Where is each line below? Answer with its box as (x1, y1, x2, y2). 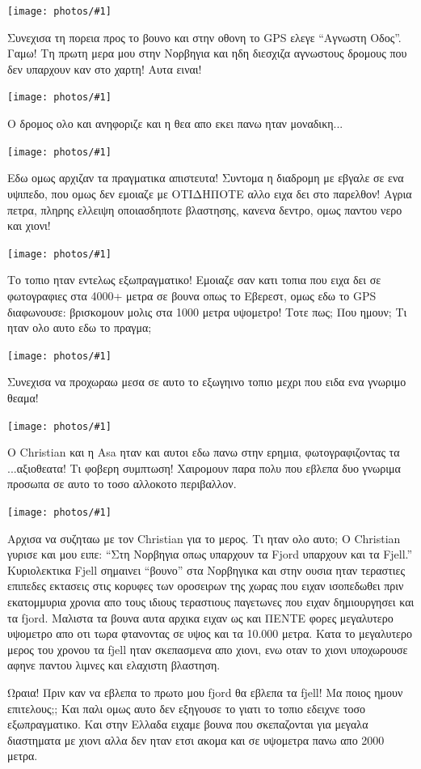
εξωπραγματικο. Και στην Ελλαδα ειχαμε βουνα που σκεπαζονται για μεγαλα (7, 716, 368, 733)
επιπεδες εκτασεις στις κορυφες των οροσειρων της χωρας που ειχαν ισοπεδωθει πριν (7, 577, 404, 594)
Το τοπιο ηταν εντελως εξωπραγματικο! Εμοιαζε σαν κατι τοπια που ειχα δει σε (7, 271, 381, 288)
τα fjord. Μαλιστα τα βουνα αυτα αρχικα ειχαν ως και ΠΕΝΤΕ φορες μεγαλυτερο (7, 609, 394, 626)
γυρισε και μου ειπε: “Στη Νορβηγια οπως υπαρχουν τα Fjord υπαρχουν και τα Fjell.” (7, 546, 413, 563)
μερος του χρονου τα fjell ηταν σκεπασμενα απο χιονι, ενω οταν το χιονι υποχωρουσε (7, 640, 408, 657)
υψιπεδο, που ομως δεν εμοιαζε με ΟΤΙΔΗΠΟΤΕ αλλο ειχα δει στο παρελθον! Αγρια (7, 185, 412, 202)
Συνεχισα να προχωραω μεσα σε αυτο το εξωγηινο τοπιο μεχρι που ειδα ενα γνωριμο (7, 373, 406, 390)
